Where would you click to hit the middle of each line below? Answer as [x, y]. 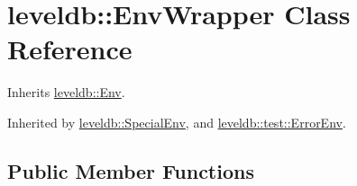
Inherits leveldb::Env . [66, 92]
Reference [70, 49]
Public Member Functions [131, 170]
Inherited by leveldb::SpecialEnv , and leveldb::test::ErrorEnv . [177, 122]
